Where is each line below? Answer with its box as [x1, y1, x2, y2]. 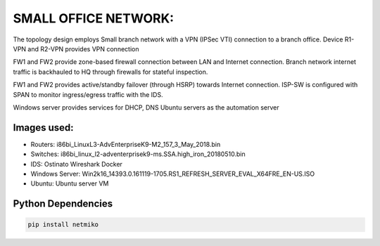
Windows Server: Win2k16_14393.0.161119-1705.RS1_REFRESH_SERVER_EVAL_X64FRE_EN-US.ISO [30, 169, 315, 178]
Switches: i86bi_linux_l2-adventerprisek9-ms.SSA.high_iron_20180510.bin [30, 150, 246, 158]
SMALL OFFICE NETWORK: [13, 11, 175, 26]
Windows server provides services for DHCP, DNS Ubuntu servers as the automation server [13, 103, 279, 112]
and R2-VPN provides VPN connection [27, 44, 139, 53]
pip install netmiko [27, 221, 99, 228]
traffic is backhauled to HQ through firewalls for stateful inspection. [13, 67, 208, 76]
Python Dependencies [13, 198, 113, 210]
